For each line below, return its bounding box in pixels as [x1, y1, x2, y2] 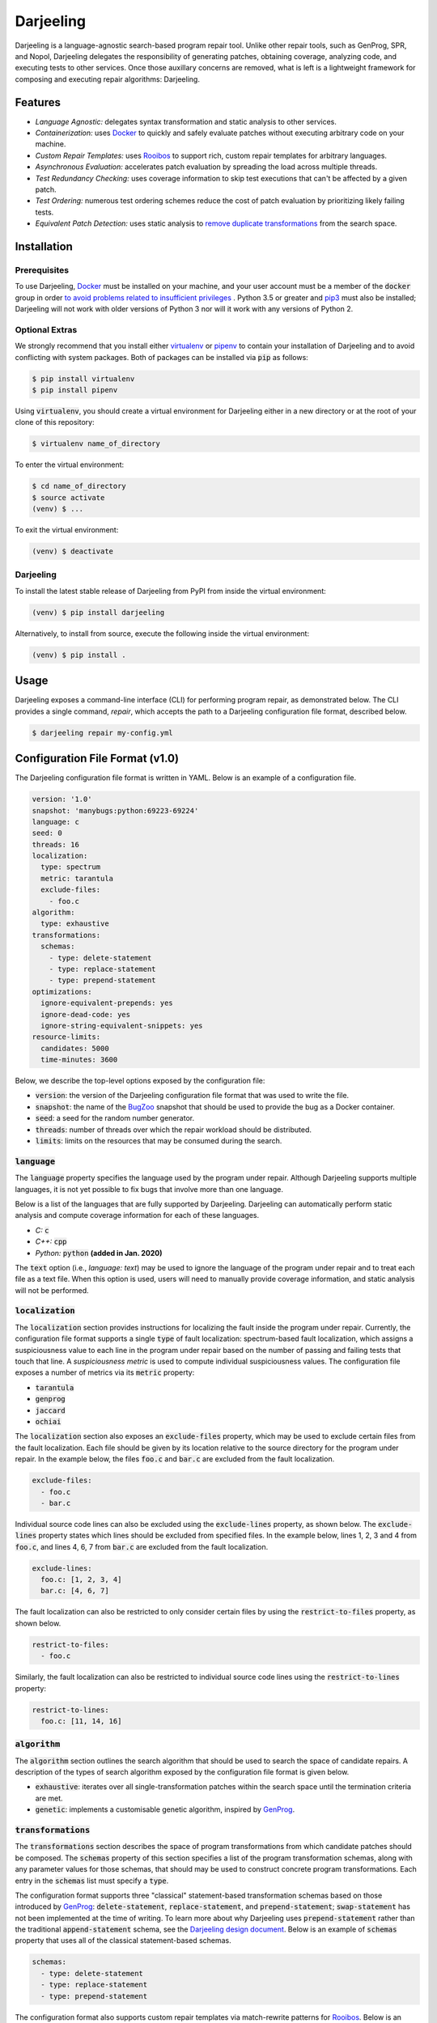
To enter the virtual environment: [15, 460, 125, 469]
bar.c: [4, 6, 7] [40, 1586, 109, 1596]
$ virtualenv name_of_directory [32, 439, 161, 448]
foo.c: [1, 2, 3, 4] [40, 1575, 122, 1584]
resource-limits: [32, 1033, 101, 1041]
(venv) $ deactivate [32, 547, 113, 556]
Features [15, 95, 61, 109]
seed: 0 [32, 829, 62, 838]
